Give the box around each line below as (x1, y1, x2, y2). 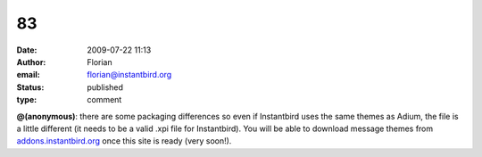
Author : (16, 56, 46, 67)
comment (87, 95, 122, 105)
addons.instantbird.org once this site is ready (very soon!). (16, 136, 232, 146)
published (87, 81, 124, 93)
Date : (16, 45, 37, 55)
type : (16, 95, 37, 105)
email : (16, 70, 40, 80)
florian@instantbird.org (87, 70, 172, 80)
